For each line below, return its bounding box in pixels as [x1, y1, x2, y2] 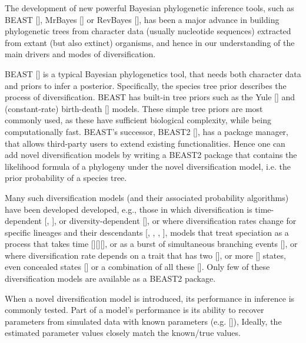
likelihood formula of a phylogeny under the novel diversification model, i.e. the [5, 160, 291, 172]
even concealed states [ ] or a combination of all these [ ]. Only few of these [5, 260, 270, 273]
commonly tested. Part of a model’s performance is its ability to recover [5, 304, 264, 316]
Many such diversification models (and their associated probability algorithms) [5, 191, 289, 203]
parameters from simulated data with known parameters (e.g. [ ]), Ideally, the [5, 315, 282, 327]
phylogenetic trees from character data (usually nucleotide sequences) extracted [5, 25, 291, 37]
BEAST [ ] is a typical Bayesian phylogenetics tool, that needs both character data [5, 67, 301, 80]
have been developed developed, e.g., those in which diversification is [5, 203, 252, 215]
